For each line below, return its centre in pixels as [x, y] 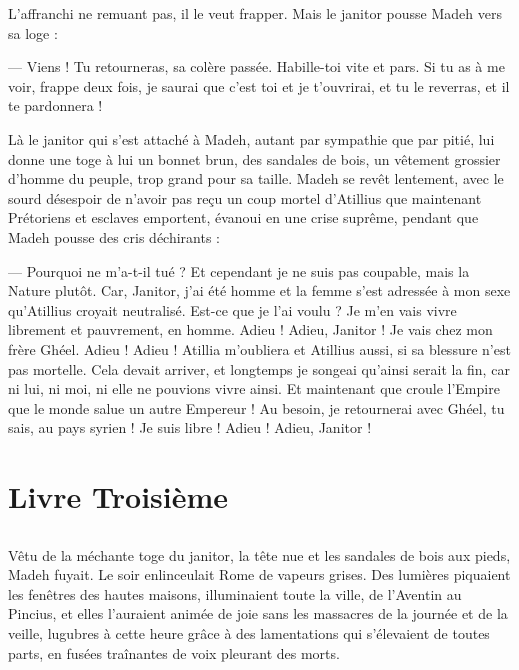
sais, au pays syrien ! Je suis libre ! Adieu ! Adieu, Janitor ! [190, 427]
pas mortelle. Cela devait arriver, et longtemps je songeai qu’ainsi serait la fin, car [259, 368]
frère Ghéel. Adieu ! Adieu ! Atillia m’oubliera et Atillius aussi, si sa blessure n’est [259, 348]
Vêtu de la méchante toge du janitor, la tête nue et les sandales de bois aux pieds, [259, 554]
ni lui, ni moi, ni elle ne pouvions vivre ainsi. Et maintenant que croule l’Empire [254, 388]
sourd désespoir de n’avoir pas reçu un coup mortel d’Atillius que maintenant [245, 197]
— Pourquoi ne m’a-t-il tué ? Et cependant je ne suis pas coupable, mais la [239, 270]
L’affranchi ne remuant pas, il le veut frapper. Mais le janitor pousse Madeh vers [255, 13]
